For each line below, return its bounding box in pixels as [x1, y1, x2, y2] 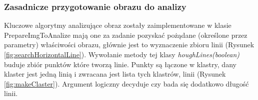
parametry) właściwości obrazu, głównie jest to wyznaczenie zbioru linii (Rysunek [4, 39, 254, 50]
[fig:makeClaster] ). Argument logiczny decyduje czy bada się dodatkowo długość [4, 78, 249, 89]
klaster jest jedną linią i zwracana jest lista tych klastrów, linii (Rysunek [4, 69, 226, 79]
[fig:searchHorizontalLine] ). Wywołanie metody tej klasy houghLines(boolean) [4, 49, 240, 59]
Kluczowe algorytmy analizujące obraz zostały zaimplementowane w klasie [4, 20, 231, 30]
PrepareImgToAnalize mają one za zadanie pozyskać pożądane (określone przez [4, 29, 247, 40]
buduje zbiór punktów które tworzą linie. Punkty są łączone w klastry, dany [4, 59, 236, 69]
